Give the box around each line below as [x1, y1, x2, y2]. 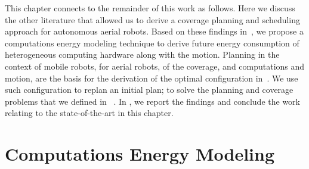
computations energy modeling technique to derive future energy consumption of [5, 36, 299, 49]
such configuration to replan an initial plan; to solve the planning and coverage [5, 83, 293, 96]
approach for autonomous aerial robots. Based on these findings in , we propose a [5, 25, 304, 37]
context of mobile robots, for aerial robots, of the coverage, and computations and [5, 60, 305, 72]
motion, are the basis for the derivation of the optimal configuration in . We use [5, 71, 298, 84]
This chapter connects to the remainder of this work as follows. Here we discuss [5, 2, 295, 14]
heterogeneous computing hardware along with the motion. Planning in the [5, 48, 280, 61]
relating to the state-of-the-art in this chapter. [5, 107, 174, 119]
